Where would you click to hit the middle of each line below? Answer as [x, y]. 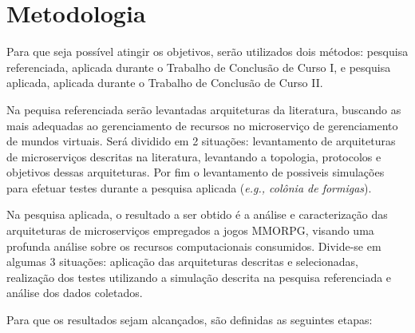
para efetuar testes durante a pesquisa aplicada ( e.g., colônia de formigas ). [189, 187]
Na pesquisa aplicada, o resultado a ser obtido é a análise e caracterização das [197, 214]
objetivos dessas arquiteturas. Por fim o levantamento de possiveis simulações [196, 172]
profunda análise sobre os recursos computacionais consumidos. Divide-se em [194, 246]
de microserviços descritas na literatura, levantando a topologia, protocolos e [194, 156]
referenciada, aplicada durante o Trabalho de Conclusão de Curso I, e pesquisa [199, 67]
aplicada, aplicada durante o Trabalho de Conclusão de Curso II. [165, 83]
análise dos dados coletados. [75, 293]
